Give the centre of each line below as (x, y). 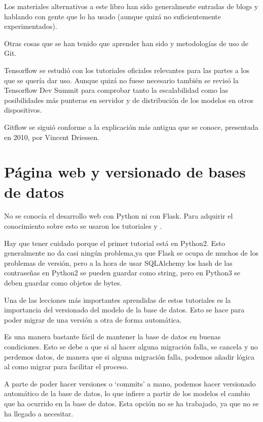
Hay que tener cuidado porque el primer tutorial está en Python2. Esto (115, 243)
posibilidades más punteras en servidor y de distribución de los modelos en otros (129, 100)
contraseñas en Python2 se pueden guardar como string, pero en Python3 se (122, 273)
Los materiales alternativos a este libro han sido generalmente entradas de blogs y (131, 6)
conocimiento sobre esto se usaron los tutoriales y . (83, 226)
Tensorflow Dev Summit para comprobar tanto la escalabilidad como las (116, 90)
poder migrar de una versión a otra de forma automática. (93, 319)
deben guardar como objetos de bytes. (63, 283)
